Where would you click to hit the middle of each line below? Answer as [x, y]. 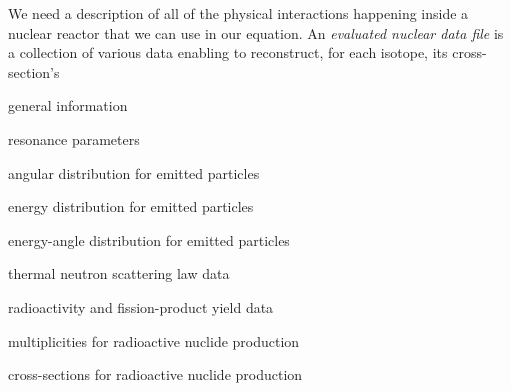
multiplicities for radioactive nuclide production [154, 340]
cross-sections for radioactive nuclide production [155, 374]
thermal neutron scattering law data [119, 273]
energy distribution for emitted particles [131, 206]
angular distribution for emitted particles [134, 172]
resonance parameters [74, 138]
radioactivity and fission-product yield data [141, 306]
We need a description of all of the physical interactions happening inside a [238, 13]
